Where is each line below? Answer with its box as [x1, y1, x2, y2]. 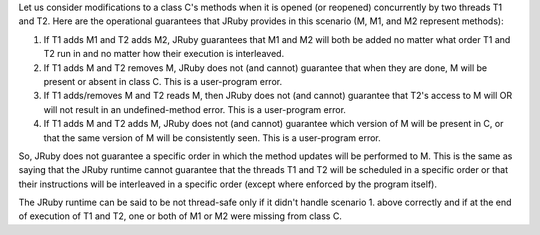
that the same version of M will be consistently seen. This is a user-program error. [43, 131, 382, 144]
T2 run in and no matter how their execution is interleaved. [43, 48, 285, 60]
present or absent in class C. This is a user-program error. [43, 75, 283, 87]
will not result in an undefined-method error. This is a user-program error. [43, 103, 347, 115]
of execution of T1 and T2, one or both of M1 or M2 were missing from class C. [18, 210, 342, 222]
